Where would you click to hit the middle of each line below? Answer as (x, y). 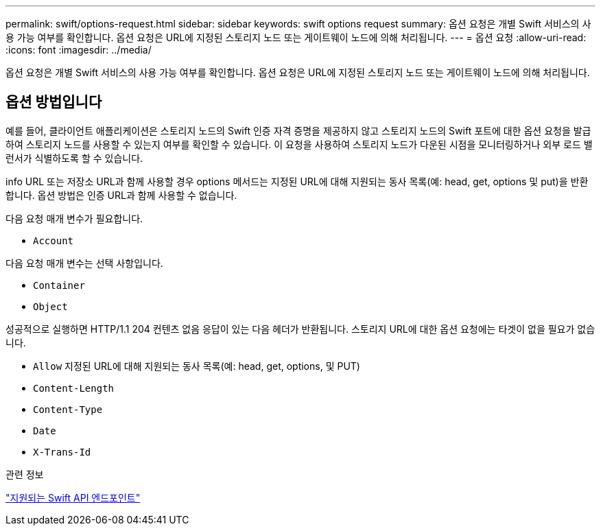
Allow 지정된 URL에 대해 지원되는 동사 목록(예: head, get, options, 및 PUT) (197, 366)
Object (50, 306)
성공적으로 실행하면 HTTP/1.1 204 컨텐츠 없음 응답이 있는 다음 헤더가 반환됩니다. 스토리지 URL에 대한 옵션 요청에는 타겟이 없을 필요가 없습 (300, 329)
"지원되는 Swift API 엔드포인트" (73, 497)
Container (59, 285)
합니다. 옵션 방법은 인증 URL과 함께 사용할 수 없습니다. (121, 195)
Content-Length (74, 388)
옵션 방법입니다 (54, 102)
